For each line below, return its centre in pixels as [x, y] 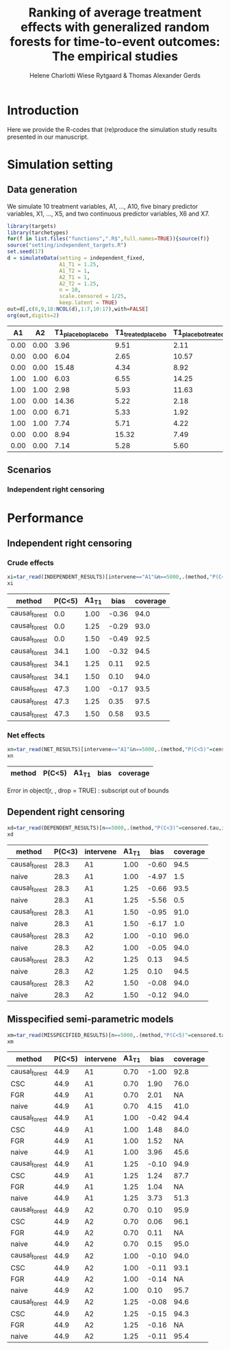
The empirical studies [115, 57]
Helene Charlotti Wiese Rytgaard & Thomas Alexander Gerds [115, 75]
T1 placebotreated [199, 333]
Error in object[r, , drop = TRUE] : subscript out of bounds [88, 790]
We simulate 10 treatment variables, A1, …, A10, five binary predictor [103, 206]
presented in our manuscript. [48, 137]
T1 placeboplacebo [81, 333]
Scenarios [29, 470]
